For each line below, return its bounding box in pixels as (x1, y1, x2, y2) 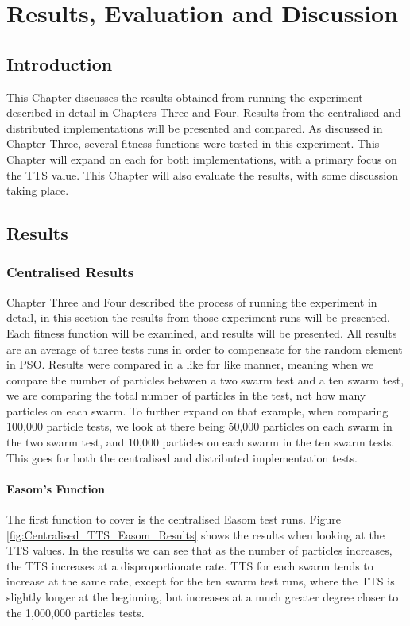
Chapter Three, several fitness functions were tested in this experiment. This (6, 135, 380, 152)
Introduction (6, 51, 113, 75)
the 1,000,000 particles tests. (6, 604, 145, 620)
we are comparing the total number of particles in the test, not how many (6, 387, 366, 404)
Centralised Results (6, 262, 134, 282)
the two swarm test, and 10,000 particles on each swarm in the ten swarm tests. (6, 434, 395, 450)
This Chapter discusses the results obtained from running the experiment (6, 88, 363, 105)
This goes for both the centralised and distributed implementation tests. (6, 449, 358, 466)
